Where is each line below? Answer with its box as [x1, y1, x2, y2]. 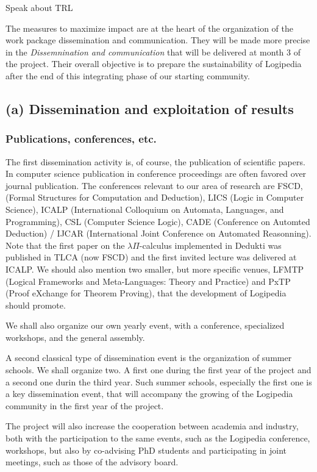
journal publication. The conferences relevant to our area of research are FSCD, [5, 179, 303, 191]
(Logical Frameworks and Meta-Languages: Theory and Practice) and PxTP [5, 274, 291, 287]
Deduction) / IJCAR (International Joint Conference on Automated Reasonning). [5, 227, 312, 240]
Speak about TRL [5, 1, 73, 13]
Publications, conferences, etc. [5, 131, 157, 146]
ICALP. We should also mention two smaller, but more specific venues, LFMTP [5, 262, 304, 275]
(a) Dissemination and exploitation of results [5, 99, 294, 118]
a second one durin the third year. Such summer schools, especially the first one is [5, 375, 312, 388]
